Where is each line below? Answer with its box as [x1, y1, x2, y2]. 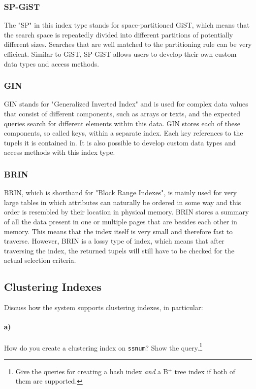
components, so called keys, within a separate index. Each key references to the [4, 128, 243, 138]
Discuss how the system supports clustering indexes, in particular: [4, 302, 203, 313]
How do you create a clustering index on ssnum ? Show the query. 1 [4, 341, 202, 353]
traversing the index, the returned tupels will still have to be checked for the [4, 245, 234, 255]
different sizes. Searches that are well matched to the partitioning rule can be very [4, 39, 252, 49]
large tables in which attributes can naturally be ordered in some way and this [4, 197, 241, 207]
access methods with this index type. [4, 147, 115, 157]
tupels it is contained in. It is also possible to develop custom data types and [4, 137, 236, 147]
